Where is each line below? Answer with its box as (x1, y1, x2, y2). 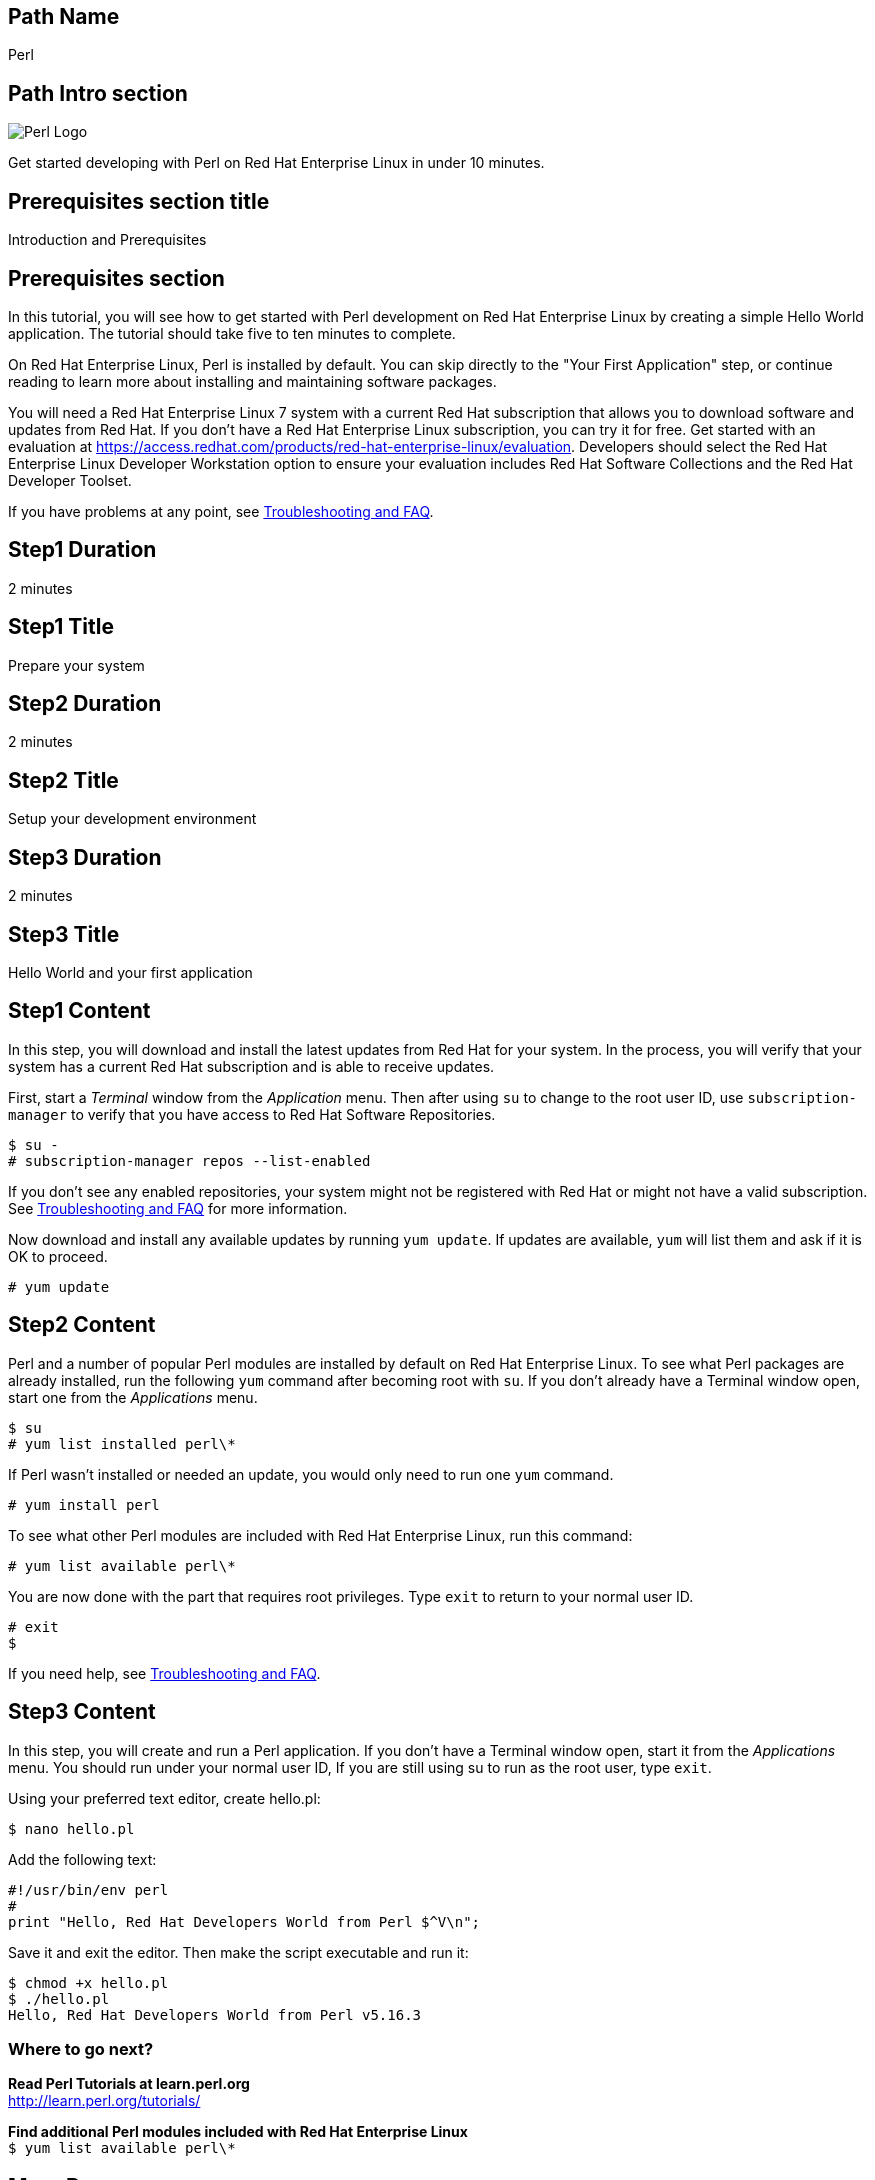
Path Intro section (8, 80, 188, 106)
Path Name (8, 4, 120, 29)
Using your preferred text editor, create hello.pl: (8, 1789, 321, 1807)
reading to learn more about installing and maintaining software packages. (8, 372, 497, 390)
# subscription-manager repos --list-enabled (8, 1152, 371, 1169)
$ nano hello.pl (8, 1820, 135, 1837)
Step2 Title (8, 767, 119, 793)
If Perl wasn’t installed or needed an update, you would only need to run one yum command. (8, 1465, 614, 1483)
